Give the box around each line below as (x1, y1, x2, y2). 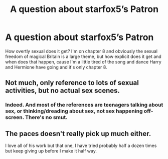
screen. (5, 114, 24, 121)
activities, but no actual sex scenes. (5, 86, 120, 95)
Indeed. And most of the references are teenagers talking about (5, 101, 163, 108)
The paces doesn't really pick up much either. (5, 129, 151, 138)
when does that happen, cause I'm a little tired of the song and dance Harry (5, 58, 161, 64)
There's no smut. (25, 114, 68, 121)
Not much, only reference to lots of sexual (5, 78, 139, 87)
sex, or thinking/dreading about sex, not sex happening (5, 107, 143, 114)
